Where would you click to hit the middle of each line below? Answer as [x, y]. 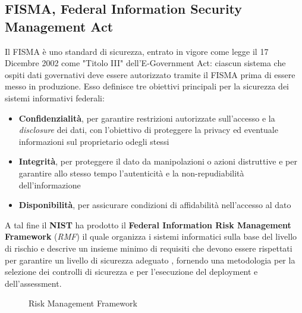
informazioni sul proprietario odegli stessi [94, 141]
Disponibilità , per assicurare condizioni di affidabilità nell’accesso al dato [155, 205]
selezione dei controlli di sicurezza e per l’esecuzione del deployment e [131, 272]
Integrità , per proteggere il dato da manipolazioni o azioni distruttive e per [158, 161]
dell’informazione [50, 185]
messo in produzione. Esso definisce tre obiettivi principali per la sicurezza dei [147, 86]
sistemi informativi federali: [55, 97]
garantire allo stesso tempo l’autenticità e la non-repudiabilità [131, 173]
